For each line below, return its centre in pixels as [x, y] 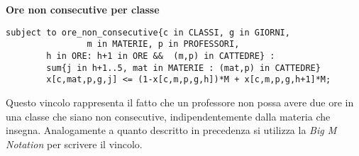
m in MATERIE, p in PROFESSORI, [163, 44]
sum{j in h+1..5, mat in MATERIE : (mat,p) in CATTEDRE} [183, 68]
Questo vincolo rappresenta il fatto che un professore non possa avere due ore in [180, 102]
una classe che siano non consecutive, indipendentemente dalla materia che [168, 116]
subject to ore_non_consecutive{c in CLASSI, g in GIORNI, [148, 32]
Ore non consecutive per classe [83, 10]
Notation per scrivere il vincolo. [74, 144]
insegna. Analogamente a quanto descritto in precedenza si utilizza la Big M [171, 130]
